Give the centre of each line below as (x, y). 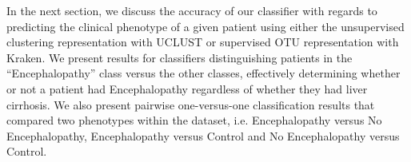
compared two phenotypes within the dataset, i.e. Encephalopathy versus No (194, 120)
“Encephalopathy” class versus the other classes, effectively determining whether (204, 73)
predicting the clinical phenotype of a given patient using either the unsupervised (205, 26)
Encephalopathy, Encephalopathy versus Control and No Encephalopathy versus (203, 135)
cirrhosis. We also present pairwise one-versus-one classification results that (191, 104)
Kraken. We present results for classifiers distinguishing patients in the (180, 57)
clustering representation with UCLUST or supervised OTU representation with (203, 42)
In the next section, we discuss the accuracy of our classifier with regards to (192, 10)
